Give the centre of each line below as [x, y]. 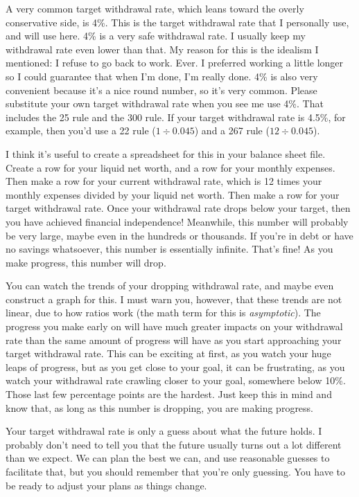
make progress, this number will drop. [86, 262]
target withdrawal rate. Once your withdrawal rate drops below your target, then [178, 208]
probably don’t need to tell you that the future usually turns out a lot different [174, 444]
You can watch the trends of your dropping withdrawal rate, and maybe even [170, 286]
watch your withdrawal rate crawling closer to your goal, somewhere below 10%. [176, 380]
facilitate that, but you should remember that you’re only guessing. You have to [175, 471]
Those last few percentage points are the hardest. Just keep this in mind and [169, 394]
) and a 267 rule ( [232, 130]
